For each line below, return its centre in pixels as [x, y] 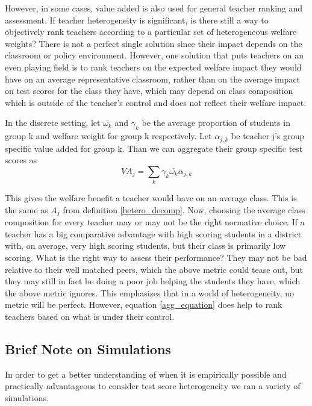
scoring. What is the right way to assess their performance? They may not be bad [156, 257]
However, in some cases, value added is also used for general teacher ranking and [154, 8]
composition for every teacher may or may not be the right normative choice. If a [155, 222]
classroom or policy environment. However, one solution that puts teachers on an [154, 55]
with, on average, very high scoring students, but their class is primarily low [145, 245]
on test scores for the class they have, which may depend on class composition [149, 91]
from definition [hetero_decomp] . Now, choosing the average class [184, 209]
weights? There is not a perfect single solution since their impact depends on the [154, 43]
